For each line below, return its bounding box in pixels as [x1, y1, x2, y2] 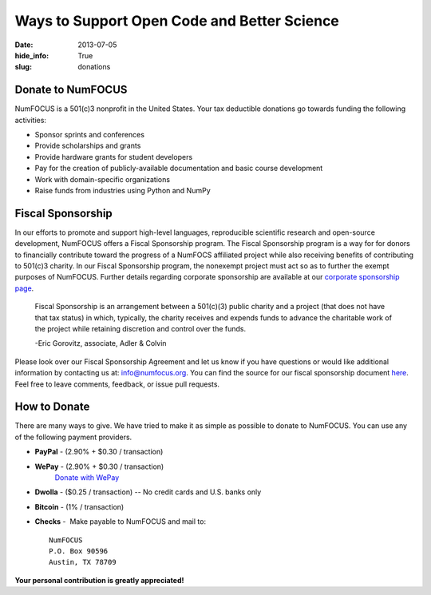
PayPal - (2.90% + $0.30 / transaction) [34, 447, 164, 457]
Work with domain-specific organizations [34, 174, 171, 184]
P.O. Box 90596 [49, 546, 109, 555]
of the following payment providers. [14, 432, 132, 442]
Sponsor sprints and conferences [34, 130, 145, 140]
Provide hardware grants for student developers [34, 152, 193, 161]
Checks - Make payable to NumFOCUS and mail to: [34, 517, 207, 526]
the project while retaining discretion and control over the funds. [34, 324, 247, 333]
